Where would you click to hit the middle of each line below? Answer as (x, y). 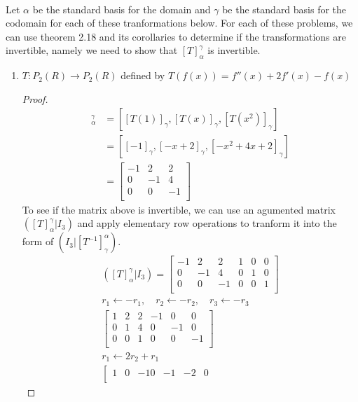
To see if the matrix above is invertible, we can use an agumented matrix (179, 209)
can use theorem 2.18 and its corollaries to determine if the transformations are (176, 36)
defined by (143, 75)
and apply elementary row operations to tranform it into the (207, 223)
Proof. (35, 98)
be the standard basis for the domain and (122, 9)
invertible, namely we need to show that (92, 50)
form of (38, 241)
